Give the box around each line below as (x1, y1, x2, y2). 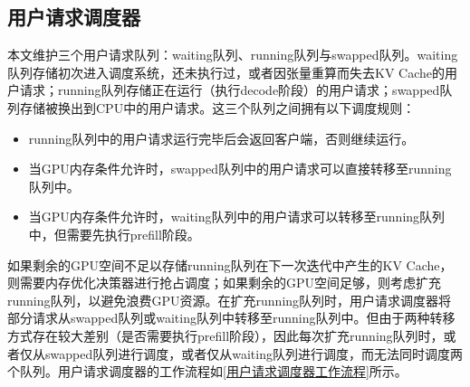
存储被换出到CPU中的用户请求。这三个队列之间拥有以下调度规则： (19, 98, 416, 117)
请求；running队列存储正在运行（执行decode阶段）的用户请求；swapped (19, 80, 440, 99)
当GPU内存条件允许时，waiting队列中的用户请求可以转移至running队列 (28, 207, 446, 226)
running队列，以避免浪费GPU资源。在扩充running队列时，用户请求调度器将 (7, 290, 452, 309)
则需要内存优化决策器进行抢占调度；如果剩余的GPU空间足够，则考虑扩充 (7, 273, 442, 292)
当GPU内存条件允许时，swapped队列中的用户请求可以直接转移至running (28, 159, 452, 178)
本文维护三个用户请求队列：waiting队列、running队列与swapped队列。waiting (7, 45, 458, 64)
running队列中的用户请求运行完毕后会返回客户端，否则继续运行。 (28, 128, 415, 147)
